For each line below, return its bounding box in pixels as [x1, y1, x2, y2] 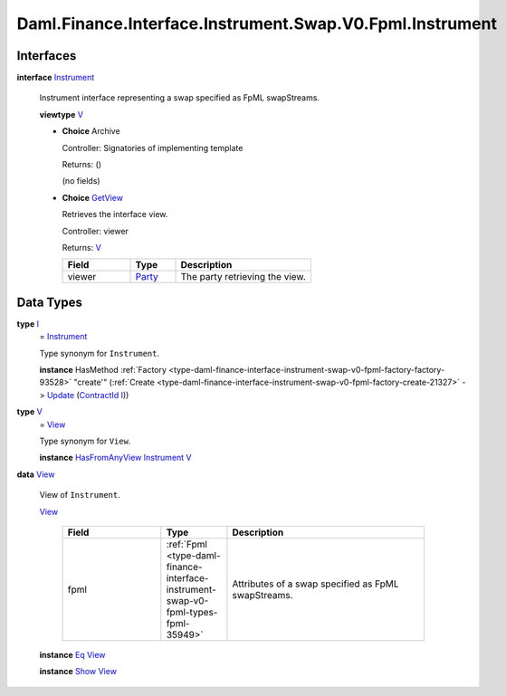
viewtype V [39, 109, 83, 119]
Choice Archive [62, 126, 121, 137]
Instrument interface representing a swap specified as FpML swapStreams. [39, 92, 320, 103]
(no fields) [62, 176, 100, 186]
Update [46, 389, 75, 400]
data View [16, 469, 55, 480]
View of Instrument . [39, 490, 121, 501]
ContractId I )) [79, 389, 129, 400]
